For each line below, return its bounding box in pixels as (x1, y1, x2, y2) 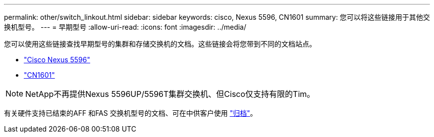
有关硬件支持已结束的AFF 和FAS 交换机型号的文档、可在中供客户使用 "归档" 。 (4, 109, 257, 117)
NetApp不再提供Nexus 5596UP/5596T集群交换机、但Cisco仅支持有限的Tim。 (25, 89, 315, 99)
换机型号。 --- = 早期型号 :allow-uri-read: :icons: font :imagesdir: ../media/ (4, 23, 247, 31)
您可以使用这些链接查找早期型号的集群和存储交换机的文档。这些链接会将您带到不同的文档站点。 (4, 40, 316, 48)
